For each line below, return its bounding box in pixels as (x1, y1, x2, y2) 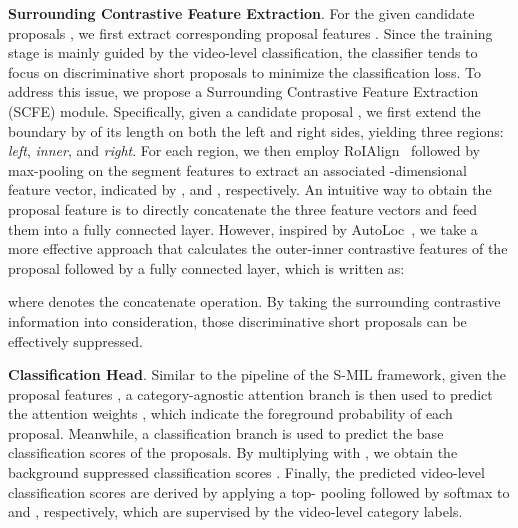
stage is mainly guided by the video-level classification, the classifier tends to (8, 42, 478, 63)
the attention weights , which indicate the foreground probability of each (8, 403, 453, 424)
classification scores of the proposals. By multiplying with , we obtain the (8, 442, 458, 463)
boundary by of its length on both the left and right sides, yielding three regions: (8, 120, 504, 141)
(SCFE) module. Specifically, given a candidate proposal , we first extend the (8, 100, 481, 121)
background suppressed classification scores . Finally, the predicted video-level (8, 462, 485, 483)
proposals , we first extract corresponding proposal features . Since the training (8, 22, 493, 43)
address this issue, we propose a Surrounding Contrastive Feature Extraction (8, 81, 479, 102)
